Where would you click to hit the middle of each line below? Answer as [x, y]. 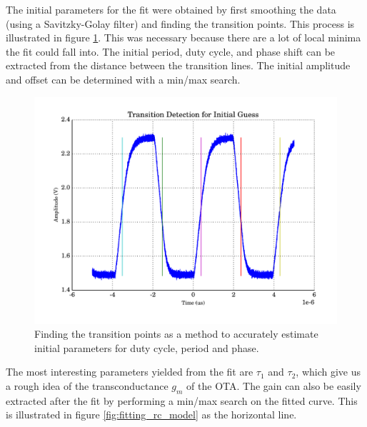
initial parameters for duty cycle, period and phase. [147, 347]
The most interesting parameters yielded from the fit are [130, 372]
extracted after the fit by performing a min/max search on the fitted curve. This [182, 400]
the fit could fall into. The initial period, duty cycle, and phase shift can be [171, 51]
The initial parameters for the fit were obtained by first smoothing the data [171, 9]
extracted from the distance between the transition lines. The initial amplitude [178, 65]
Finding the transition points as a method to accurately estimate [176, 334]
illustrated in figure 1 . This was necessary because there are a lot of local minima [183, 37]
